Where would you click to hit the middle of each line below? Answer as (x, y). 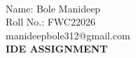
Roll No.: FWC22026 (50, 22)
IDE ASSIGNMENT (57, 49)
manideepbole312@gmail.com (68, 35)
